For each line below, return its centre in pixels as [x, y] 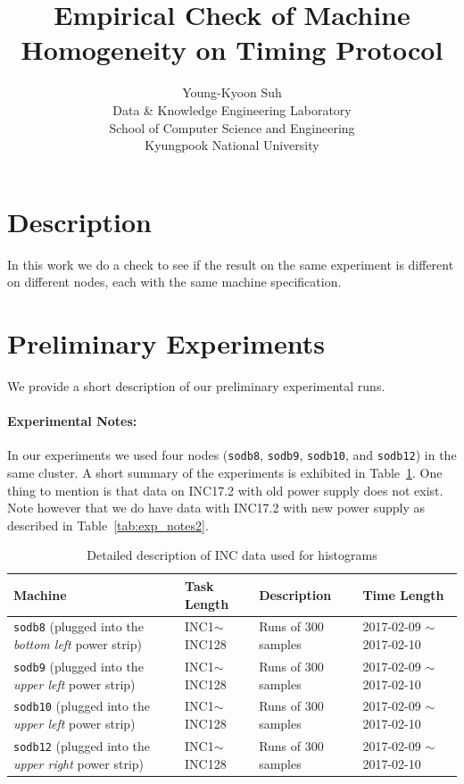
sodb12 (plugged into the [82, 745]
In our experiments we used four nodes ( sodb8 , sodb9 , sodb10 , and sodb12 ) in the [232, 455]
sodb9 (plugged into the [79, 666]
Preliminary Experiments [166, 343]
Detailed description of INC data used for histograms [232, 555]
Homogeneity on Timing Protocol [232, 50]
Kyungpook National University [232, 145]
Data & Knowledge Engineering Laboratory [232, 109]
